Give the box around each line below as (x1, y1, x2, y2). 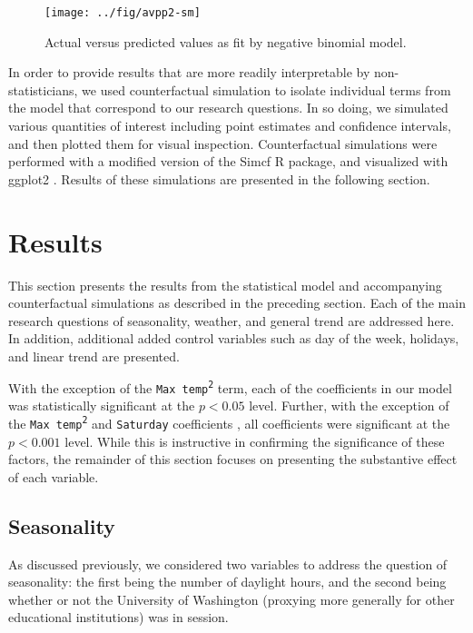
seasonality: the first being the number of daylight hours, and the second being (8, 572, 447, 591)
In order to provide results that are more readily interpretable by (8, 63, 370, 82)
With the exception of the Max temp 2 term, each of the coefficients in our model (8, 378, 452, 397)
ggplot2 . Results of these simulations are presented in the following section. (8, 169, 430, 188)
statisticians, (8, 80, 78, 99)
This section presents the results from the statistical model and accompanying (8, 275, 442, 294)
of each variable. (8, 467, 99, 486)
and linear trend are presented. (8, 346, 180, 365)
